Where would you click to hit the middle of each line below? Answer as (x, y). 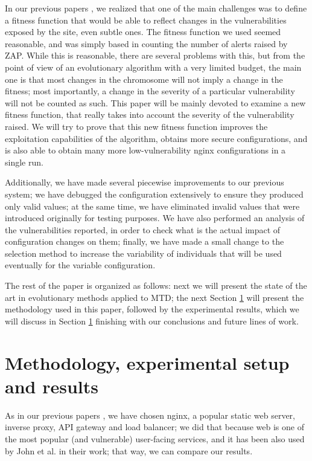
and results (52, 386)
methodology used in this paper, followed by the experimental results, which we (152, 309)
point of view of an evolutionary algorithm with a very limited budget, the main (153, 67)
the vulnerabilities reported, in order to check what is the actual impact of (143, 229)
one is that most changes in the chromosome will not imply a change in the (144, 79)
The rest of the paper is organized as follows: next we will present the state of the (156, 285)
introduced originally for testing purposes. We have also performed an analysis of (155, 218)
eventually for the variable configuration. (80, 265)
